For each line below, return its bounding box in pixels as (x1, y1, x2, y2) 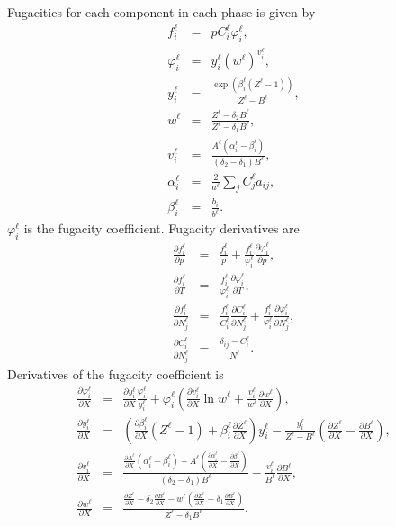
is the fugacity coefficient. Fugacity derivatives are (23, 219, 300, 238)
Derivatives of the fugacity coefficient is (7, 365, 224, 384)
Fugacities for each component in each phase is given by (7, 3, 316, 21)
